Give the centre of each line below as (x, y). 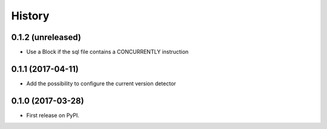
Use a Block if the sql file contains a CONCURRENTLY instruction (107, 52)
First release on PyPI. (53, 115)
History (30, 16)
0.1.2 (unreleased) (46, 37)
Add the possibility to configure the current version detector (101, 83)
